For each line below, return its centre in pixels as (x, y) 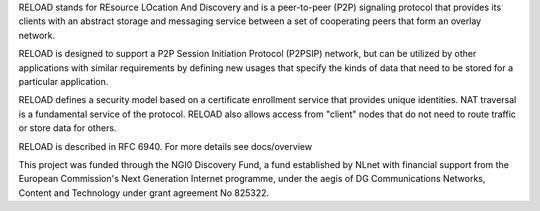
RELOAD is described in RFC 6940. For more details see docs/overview (165, 146)
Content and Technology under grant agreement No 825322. (144, 192)
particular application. (63, 81)
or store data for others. (67, 128)
